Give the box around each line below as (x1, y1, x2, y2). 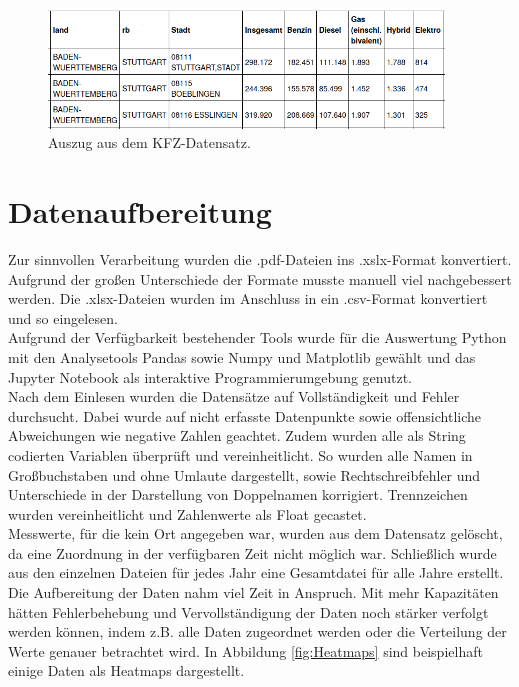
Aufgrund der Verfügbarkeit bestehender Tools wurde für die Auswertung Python (8, 327, 507, 348)
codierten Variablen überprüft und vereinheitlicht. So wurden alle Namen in (8, 444, 473, 465)
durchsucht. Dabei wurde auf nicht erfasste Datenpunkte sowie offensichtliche (8, 405, 481, 426)
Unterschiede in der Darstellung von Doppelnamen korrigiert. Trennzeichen (8, 484, 468, 505)
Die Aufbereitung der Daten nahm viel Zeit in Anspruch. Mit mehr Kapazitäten (8, 582, 499, 603)
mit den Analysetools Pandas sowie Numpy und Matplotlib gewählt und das (8, 346, 476, 367)
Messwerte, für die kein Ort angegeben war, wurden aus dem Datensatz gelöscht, (8, 523, 503, 544)
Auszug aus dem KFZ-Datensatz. (48, 132, 251, 153)
